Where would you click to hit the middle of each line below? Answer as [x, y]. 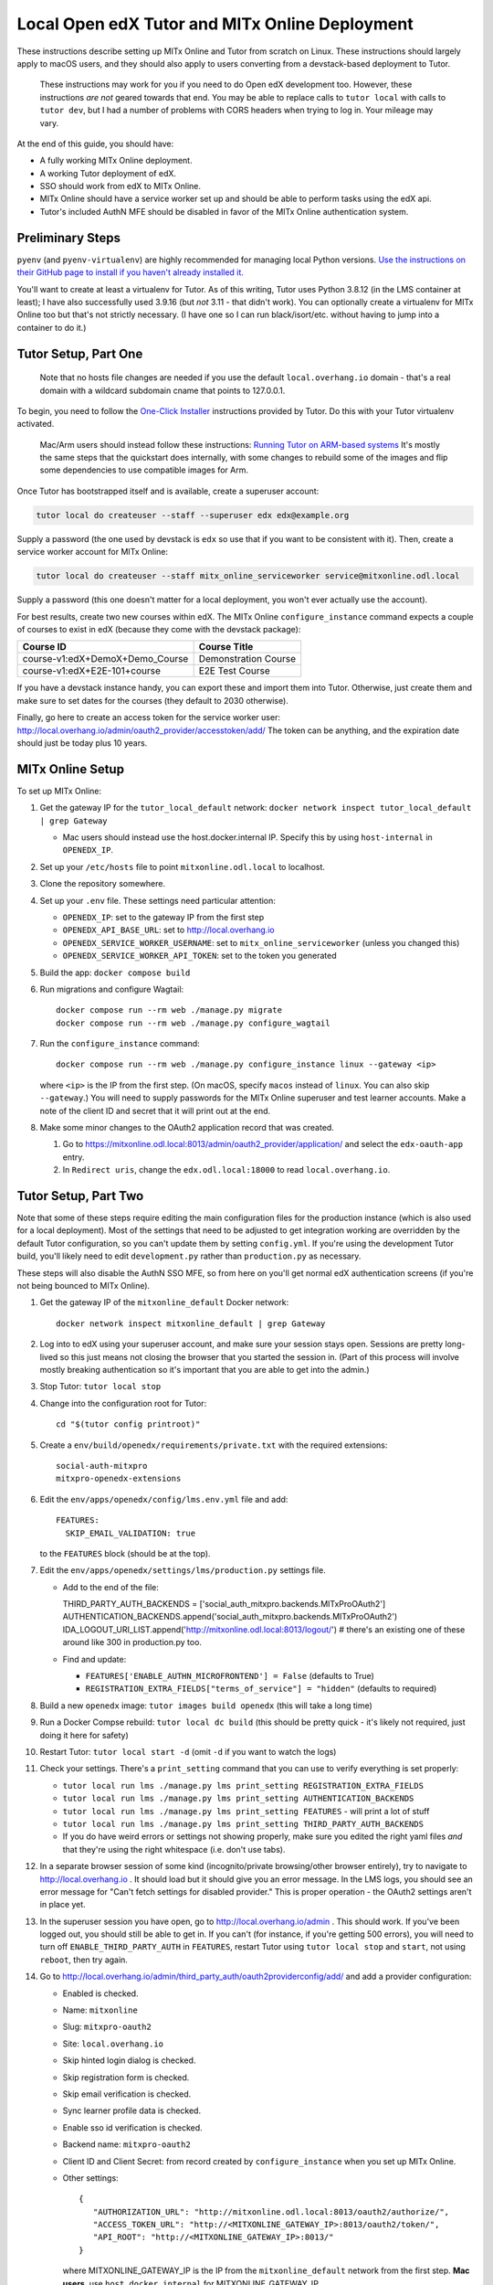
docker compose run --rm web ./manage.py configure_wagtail [193, 1023]
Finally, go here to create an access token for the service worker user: [148, 717]
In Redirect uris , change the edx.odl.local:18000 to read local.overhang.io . [226, 1170]
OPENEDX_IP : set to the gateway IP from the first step [163, 917]
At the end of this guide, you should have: [95, 143]
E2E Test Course [235, 671]
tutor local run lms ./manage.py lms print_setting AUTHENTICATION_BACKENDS [238, 1799]
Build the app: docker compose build [115, 972]
